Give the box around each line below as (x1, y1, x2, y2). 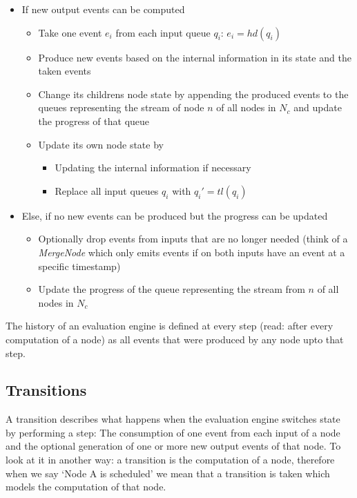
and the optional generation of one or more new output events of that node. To (6, 439, 341, 453)
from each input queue (115, 25, 211, 39)
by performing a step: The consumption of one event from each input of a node (6, 425, 340, 439)
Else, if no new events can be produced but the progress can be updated (21, 208, 328, 222)
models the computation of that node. (6, 479, 166, 494)
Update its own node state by (38, 137, 164, 151)
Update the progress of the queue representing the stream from (38, 282, 305, 296)
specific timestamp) (38, 258, 121, 273)
